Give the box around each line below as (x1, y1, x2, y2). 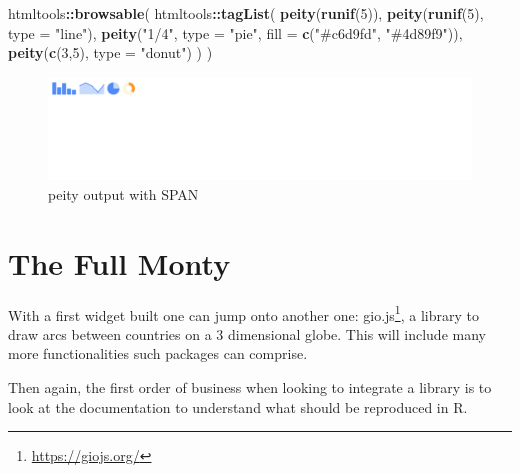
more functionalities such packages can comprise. (8, 343, 308, 364)
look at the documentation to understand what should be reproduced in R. (8, 396, 468, 417)
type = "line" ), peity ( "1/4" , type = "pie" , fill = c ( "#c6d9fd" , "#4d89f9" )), (8, 22, 463, 43)
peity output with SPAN (48, 183, 199, 204)
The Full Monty (8, 242, 231, 283)
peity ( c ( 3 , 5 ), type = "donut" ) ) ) (8, 42, 213, 63)
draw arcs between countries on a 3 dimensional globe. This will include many (8, 323, 486, 344)
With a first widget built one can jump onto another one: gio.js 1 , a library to (8, 301, 479, 325)
